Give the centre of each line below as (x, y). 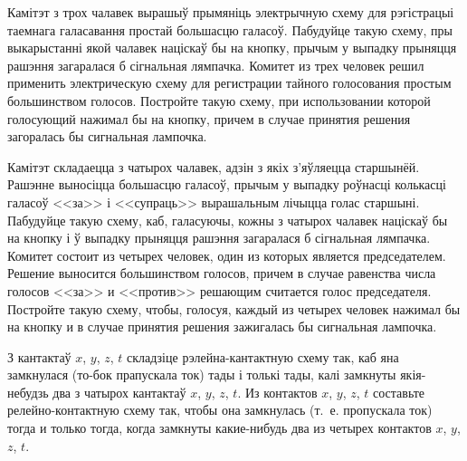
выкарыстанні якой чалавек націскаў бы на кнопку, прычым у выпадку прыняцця (232, 48)
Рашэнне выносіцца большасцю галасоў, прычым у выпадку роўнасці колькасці (227, 184)
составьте (399, 392)
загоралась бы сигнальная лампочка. (107, 136)
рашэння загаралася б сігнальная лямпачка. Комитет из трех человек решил (216, 65)
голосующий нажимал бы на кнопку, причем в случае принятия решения (209, 118)
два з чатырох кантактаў (119, 392)
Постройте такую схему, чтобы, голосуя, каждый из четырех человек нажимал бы (234, 308)
